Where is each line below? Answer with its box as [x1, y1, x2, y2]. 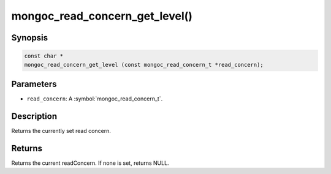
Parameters [11, 78, 57, 89]
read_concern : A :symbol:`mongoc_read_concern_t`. [26, 95, 163, 102]
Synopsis [11, 32, 48, 43]
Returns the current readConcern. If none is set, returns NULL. [11, 159, 169, 167]
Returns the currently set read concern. [11, 127, 112, 134]
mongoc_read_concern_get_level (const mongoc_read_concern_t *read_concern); [24, 61, 264, 68]
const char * [24, 53, 64, 59]
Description [11, 111, 58, 121]
